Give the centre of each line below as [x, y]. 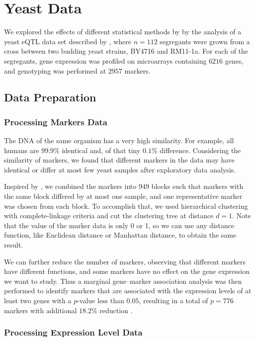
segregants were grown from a [205, 41]
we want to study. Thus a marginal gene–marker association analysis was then [123, 281]
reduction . [116, 310]
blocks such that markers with [197, 186]
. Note [242, 215]
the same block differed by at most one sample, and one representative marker [123, 196]
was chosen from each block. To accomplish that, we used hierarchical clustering [126, 206]
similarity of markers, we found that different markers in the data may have [120, 160]
